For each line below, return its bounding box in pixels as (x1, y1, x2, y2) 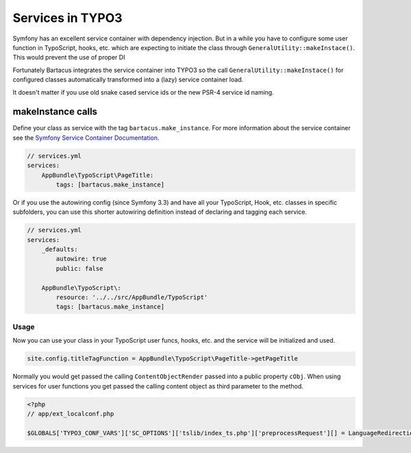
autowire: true (55, 255, 108, 263)
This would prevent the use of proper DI (12, 53, 125, 62)
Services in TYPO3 (12, 10, 123, 25)
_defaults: (41, 245, 78, 254)
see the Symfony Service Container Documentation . (12, 134, 160, 142)
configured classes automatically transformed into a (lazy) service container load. (12, 75, 244, 84)
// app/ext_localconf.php (27, 410, 114, 417)
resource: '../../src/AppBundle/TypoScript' (55, 293, 208, 302)
